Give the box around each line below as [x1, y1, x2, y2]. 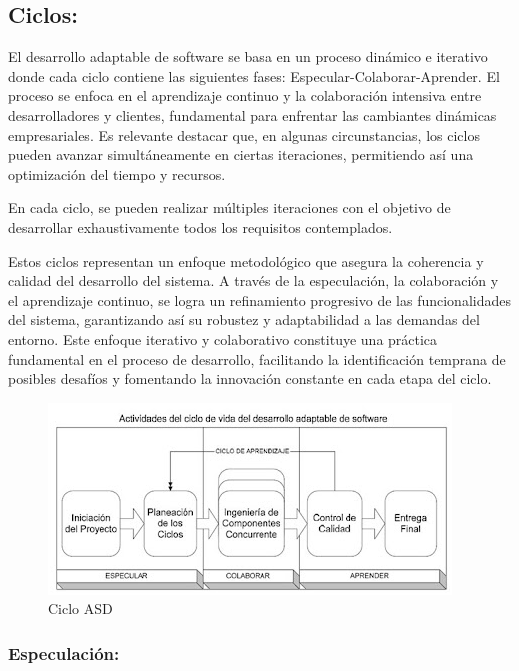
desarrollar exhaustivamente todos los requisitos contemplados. [8, 216, 393, 237]
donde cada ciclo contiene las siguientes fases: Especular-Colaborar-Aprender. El [8, 65, 500, 86]
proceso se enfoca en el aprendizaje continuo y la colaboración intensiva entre [8, 85, 482, 106]
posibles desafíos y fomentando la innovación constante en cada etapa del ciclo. [8, 368, 492, 389]
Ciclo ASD [48, 598, 113, 619]
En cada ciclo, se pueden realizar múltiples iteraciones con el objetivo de [8, 197, 451, 218]
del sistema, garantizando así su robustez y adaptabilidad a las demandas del [8, 309, 480, 330]
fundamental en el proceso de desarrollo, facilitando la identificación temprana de [8, 348, 506, 369]
